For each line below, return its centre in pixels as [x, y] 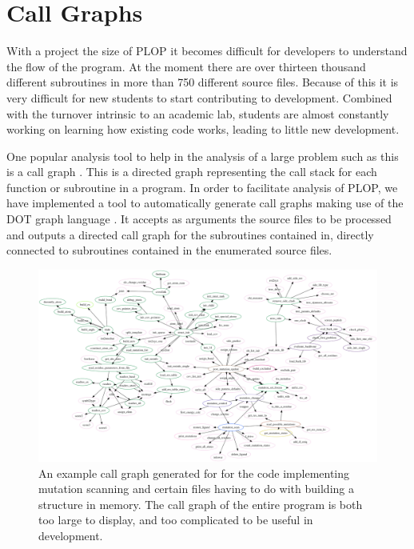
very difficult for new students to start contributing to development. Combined [199, 97]
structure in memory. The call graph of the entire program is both [201, 504]
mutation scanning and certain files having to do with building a [196, 489]
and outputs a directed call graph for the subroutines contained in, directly [190, 234]
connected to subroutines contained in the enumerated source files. [169, 250]
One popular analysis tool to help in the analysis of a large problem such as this [203, 156]
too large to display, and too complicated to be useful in [176, 520]
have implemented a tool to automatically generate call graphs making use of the [205, 203]
